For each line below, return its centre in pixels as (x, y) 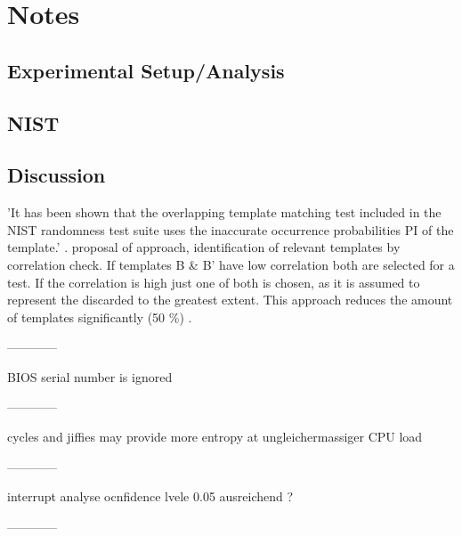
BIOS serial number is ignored (90, 376)
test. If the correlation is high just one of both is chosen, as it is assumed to (214, 282)
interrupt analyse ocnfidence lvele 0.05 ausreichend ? (150, 496)
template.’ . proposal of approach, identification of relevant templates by (204, 247)
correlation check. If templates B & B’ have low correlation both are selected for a (231, 264)
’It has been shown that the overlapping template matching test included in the (224, 212)
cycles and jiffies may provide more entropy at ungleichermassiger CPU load (215, 437)
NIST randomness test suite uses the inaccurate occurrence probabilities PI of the (231, 229)
